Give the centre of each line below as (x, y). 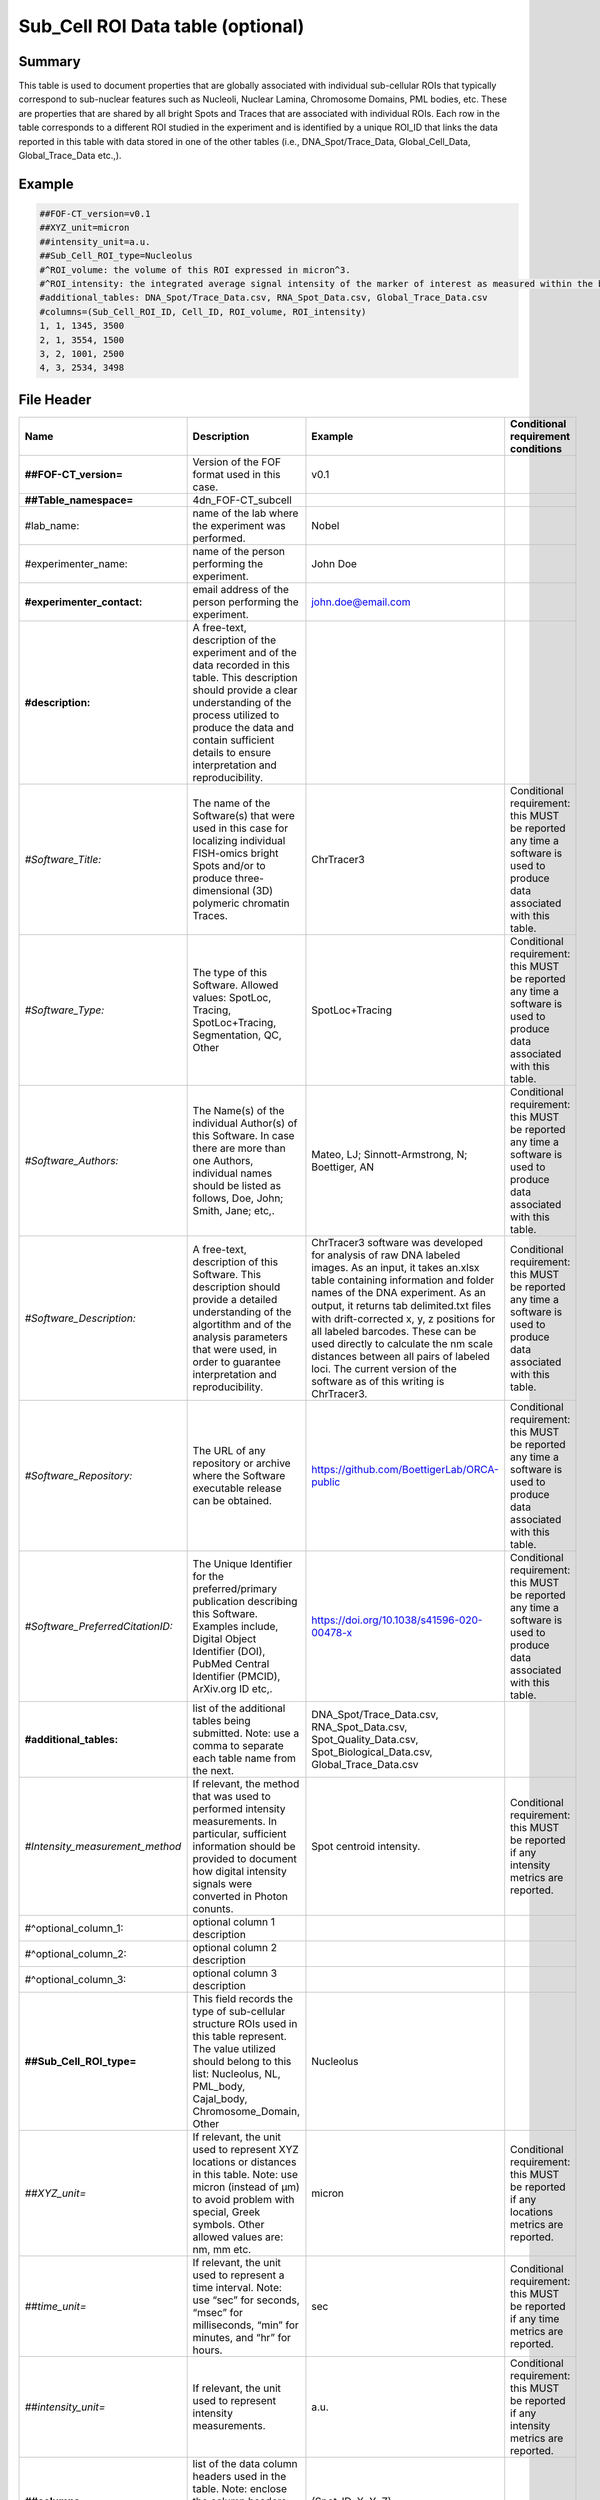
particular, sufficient (239, 1833)
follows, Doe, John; (238, 1198)
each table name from (244, 1758)
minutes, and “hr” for (242, 2337)
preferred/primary (235, 1588)
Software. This (227, 1274)
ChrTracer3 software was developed (397, 1242)
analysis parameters (240, 1337)
